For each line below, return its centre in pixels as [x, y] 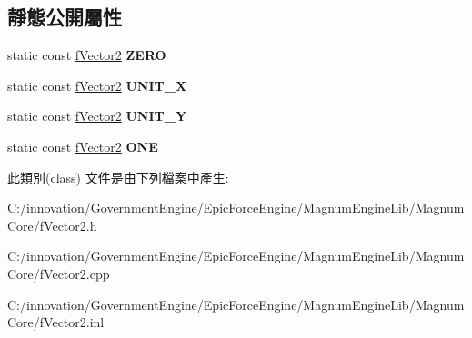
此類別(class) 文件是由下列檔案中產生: [118, 177]
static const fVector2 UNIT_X [97, 85]
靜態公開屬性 [65, 17]
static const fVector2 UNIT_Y [97, 116]
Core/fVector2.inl [56, 322]
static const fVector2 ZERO [87, 55]
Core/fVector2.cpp [59, 273]
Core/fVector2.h [52, 225]
